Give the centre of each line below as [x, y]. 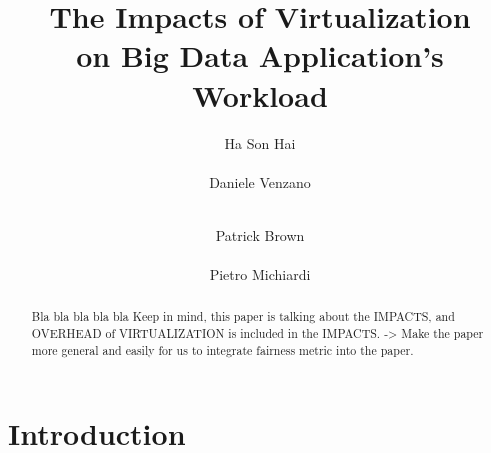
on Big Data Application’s [260, 55]
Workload [260, 94]
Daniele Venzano [260, 181]
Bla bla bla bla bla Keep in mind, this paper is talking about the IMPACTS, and [243, 316]
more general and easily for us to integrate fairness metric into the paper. [222, 349]
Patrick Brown [260, 234]
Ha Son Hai [260, 142]
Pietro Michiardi [260, 274]
